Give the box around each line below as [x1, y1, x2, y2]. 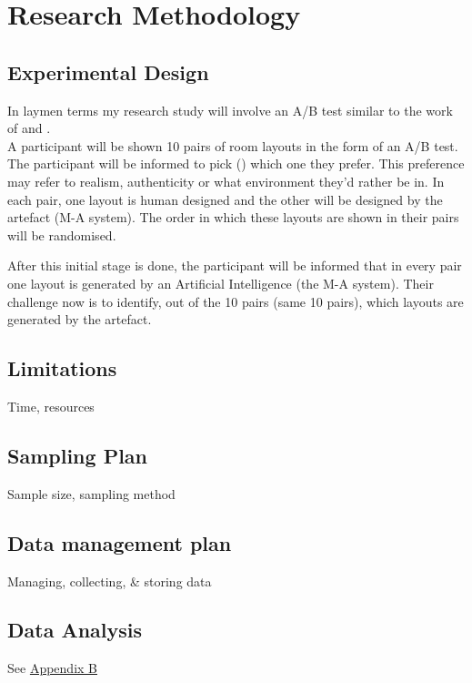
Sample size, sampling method [7, 484, 176, 503]
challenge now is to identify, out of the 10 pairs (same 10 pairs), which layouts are [7, 291, 464, 311]
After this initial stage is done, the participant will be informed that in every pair [7, 256, 462, 275]
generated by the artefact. [7, 310, 152, 329]
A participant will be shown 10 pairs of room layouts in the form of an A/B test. [7, 136, 458, 155]
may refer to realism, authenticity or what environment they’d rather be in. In [7, 171, 445, 190]
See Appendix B [7, 658, 97, 678]
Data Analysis [7, 616, 143, 644]
